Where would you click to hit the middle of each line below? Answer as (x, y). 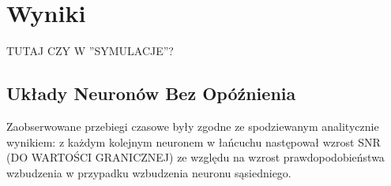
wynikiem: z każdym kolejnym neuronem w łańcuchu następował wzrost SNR (194, 141)
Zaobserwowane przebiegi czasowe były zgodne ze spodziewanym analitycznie (193, 126)
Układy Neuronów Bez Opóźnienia (151, 93)
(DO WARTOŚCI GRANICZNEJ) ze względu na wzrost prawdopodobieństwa (195, 157)
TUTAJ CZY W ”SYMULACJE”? (90, 51)
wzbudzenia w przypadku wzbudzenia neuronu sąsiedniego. (149, 172)
